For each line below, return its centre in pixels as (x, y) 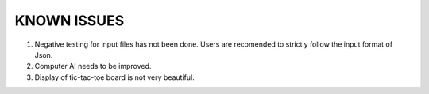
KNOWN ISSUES (70, 21)
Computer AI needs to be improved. (93, 66)
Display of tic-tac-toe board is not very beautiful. (114, 77)
